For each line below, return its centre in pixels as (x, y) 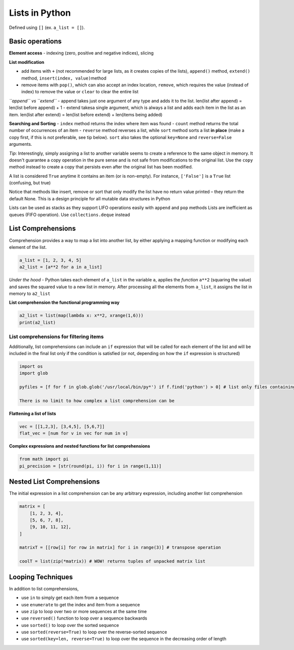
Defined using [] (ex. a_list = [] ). (47, 27)
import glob (34, 373)
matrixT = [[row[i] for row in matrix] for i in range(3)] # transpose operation (120, 548)
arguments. (21, 144)
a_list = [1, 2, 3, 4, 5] (50, 260)
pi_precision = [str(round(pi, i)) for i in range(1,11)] (90, 466)
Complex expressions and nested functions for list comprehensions (80, 446)
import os (31, 366)
